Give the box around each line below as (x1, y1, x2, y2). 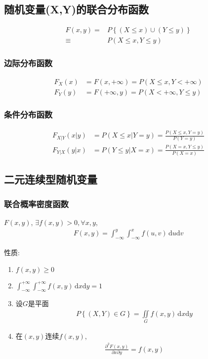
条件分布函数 (4, 108, 53, 121)
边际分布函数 (4, 57, 53, 69)
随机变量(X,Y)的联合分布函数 (4, 1, 149, 17)
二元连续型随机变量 (4, 172, 97, 187)
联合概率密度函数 (4, 197, 69, 210)
